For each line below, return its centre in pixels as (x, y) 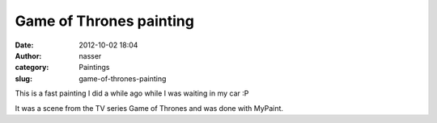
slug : (23, 78)
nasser (90, 55)
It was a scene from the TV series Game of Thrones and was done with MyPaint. (149, 108)
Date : (24, 45)
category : (32, 68)
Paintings (94, 68)
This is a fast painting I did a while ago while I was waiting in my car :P (132, 93)
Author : (28, 55)
